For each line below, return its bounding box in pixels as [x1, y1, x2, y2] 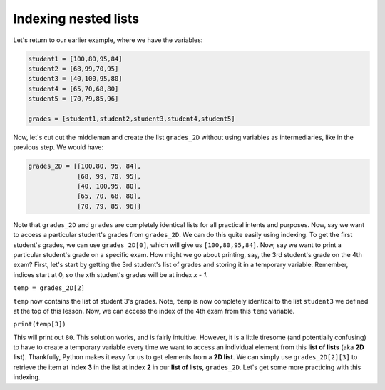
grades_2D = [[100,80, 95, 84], [28, 162, 142, 171]
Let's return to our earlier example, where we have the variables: [13, 36, 203, 44]
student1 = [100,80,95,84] [28, 54, 123, 63]
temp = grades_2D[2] [13, 284, 86, 292]
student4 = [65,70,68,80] [28, 84, 119, 93]
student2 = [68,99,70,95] [28, 64, 119, 73]
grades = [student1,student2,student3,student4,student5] [28, 114, 235, 123]
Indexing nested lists [13, 11, 139, 26]
